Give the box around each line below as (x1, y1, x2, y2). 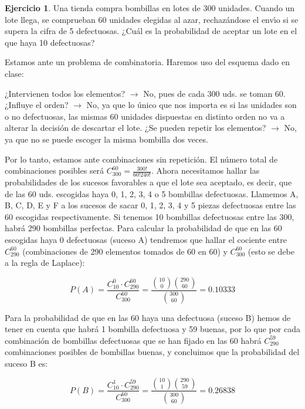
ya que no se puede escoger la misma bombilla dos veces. (5, 133, 208, 145)
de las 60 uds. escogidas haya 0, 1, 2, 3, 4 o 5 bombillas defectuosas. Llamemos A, (5, 187, 299, 200)
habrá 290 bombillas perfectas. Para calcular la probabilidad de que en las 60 (5, 222, 282, 234)
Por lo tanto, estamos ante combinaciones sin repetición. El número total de (5, 153, 278, 165)
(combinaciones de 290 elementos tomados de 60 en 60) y (22, 245, 228, 257)
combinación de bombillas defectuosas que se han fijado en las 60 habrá (5, 334, 262, 346)
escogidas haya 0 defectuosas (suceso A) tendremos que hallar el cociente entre (5, 233, 287, 245)
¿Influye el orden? (5, 99, 69, 111)
